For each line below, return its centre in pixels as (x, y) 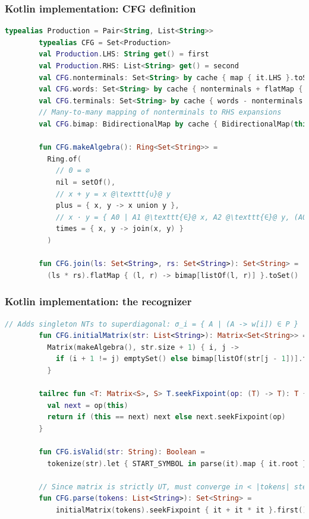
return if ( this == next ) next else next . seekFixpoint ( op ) (166, 417)
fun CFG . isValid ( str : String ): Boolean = (122, 452)
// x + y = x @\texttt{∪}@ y (113, 194)
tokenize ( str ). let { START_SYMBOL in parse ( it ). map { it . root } (177, 463)
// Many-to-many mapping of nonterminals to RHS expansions (160, 113)
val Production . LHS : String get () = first (124, 54)
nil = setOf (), (86, 182)
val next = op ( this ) (88, 405)
